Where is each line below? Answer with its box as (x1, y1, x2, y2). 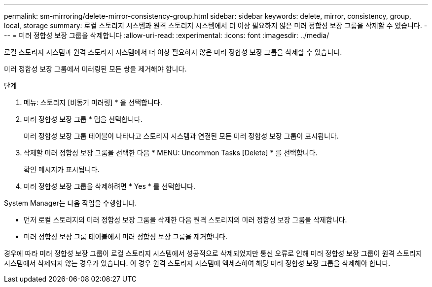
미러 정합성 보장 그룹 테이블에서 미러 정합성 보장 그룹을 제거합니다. (24, 232, 227, 241)
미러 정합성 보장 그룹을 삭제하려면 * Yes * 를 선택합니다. (24, 182, 195, 190)
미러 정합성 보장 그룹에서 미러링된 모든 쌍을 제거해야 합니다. (4, 65, 187, 73)
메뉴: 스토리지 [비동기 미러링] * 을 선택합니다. (24, 98, 162, 107)
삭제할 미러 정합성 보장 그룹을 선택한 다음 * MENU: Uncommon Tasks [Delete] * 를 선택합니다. (24, 148, 318, 157)
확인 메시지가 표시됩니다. (24, 165, 100, 174)
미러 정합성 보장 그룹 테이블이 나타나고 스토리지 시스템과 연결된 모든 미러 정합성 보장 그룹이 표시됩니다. (24, 132, 339, 140)
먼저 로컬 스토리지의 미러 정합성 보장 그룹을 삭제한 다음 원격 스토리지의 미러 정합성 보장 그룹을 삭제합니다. (24, 215, 347, 224)
